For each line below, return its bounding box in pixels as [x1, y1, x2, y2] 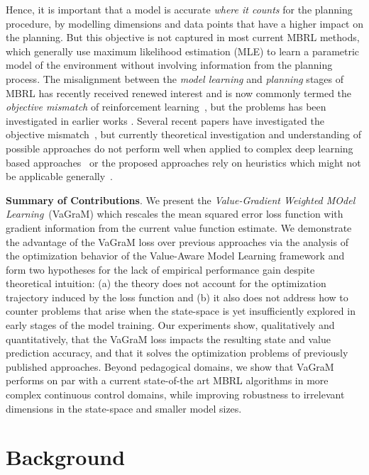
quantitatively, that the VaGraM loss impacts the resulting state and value [6, 331, 331, 346]
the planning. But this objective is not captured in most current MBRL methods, [6, 30, 360, 45]
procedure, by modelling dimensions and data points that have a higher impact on [6, 16, 363, 30]
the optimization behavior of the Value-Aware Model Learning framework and [6, 248, 345, 263]
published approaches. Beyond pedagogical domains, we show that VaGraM [6, 359, 334, 374]
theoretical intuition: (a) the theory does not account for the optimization [6, 276, 326, 291]
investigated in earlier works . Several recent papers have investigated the [6, 113, 324, 128]
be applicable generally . [6, 169, 113, 184]
